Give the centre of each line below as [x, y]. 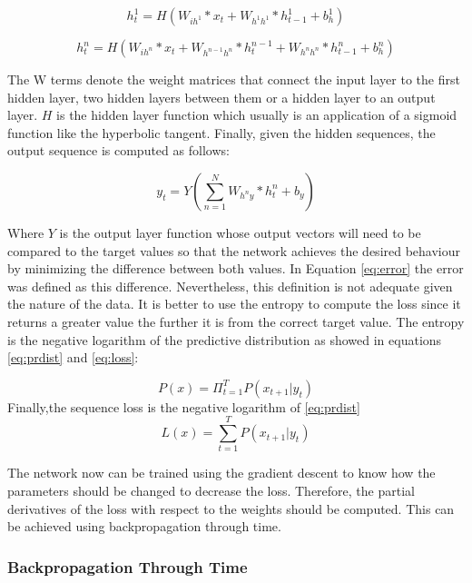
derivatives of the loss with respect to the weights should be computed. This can [231, 508]
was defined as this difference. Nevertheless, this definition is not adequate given [230, 286]
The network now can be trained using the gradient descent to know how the [221, 473]
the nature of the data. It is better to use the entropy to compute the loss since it [234, 304]
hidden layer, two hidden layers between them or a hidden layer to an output [221, 97]
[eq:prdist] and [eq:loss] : [73, 357]
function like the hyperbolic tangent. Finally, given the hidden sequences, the [221, 132]
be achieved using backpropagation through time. [144, 526]
